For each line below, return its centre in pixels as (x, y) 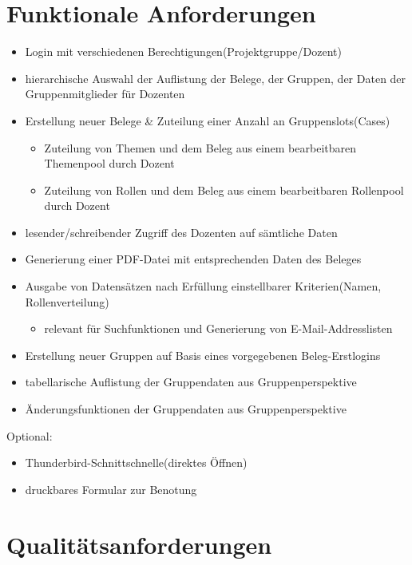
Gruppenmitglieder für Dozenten (105, 94)
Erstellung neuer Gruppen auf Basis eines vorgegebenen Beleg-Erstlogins (203, 355)
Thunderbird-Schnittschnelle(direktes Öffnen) (136, 462)
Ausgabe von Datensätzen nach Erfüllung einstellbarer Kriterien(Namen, (203, 286)
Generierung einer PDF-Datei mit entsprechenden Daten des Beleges (193, 259)
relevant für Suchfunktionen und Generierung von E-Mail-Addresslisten (218, 328)
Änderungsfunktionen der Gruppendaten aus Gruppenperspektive (186, 409)
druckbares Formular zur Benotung (111, 489)
